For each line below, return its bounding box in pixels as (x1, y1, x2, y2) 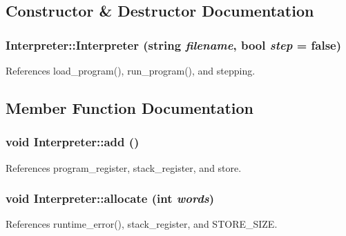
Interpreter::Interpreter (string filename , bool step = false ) (6, 36, 342, 53)
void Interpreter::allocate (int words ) (6, 190, 215, 207)
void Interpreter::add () (6, 133, 140, 150)
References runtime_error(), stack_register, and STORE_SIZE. (6, 217, 278, 231)
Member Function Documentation (6, 97, 254, 118)
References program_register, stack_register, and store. (6, 160, 242, 175)
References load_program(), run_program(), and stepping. (6, 63, 256, 77)
